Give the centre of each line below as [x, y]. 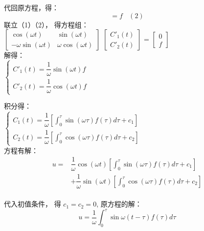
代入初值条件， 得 [33, 204]
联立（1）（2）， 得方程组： [46, 24]
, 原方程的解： [119, 204]
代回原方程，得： [31, 7]
